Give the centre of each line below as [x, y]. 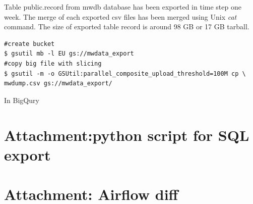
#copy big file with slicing [53, 63]
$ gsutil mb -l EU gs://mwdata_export [69, 54]
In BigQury [22, 100]
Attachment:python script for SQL [127, 135]
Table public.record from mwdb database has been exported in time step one [123, 7]
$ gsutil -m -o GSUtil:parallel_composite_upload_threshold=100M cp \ [125, 73]
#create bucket [29, 44]
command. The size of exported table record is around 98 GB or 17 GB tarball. [127, 27]
